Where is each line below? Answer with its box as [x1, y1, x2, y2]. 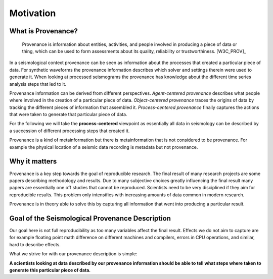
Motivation [9, 8, 56, 19]
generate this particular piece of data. [9, 267, 91, 273]
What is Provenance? [9, 27, 78, 35]
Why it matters [9, 157, 57, 166]
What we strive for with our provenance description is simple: [9, 251, 138, 257]
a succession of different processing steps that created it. [9, 128, 130, 134]
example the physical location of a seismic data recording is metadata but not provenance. [9, 144, 198, 150]
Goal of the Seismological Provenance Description [9, 214, 171, 222]
